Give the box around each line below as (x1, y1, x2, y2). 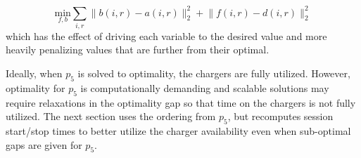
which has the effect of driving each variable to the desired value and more (6, 28, 327, 43)
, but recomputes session (227, 109, 334, 124)
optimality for (6, 80, 65, 95)
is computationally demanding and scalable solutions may (80, 80, 329, 95)
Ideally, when (6, 66, 63, 81)
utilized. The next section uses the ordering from (6, 109, 216, 124)
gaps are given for (6, 137, 82, 152)
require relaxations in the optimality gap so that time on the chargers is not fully (6, 95, 356, 110)
